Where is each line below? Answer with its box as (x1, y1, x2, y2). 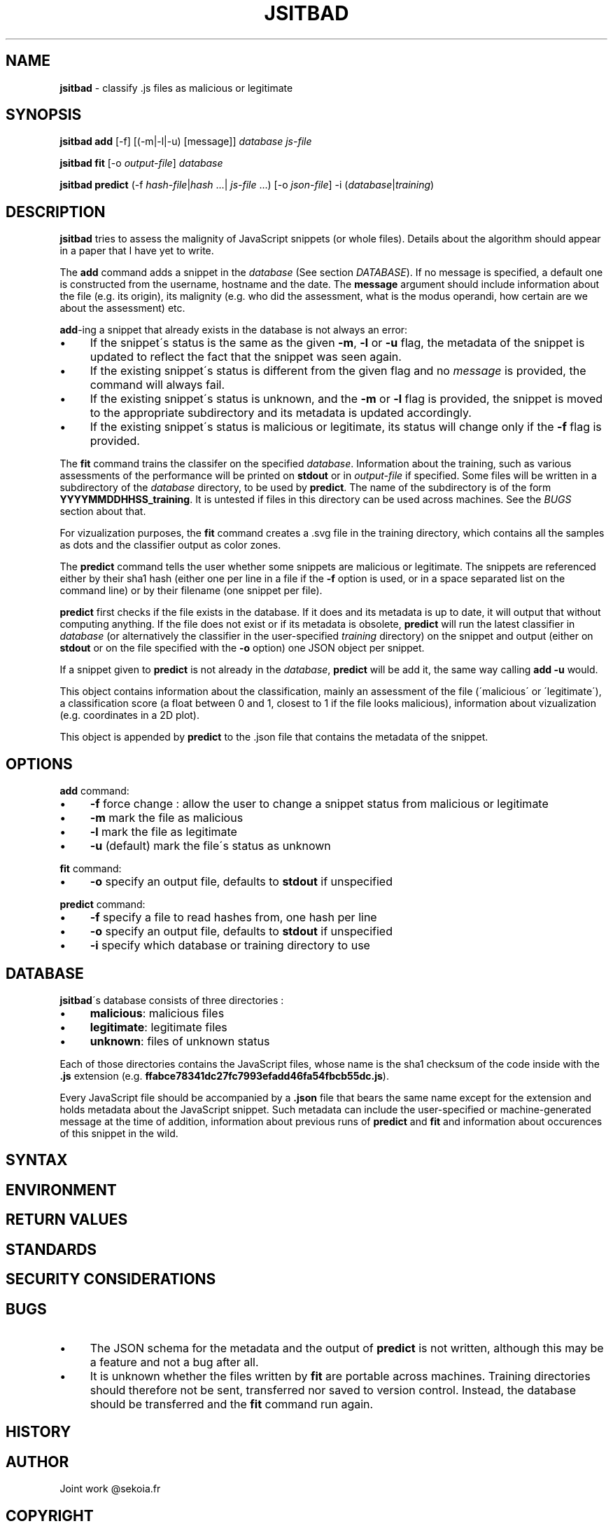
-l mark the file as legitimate (90, 825, 237, 839)
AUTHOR (6, 1452, 69, 1471)
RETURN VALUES (6, 1211, 128, 1229)
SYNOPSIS (6, 106, 82, 124)
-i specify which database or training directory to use (90, 938, 370, 953)
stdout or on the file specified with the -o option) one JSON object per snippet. (59, 642, 425, 654)
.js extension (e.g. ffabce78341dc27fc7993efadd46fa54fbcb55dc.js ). (59, 1069, 389, 1082)
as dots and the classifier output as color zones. (59, 539, 281, 551)
